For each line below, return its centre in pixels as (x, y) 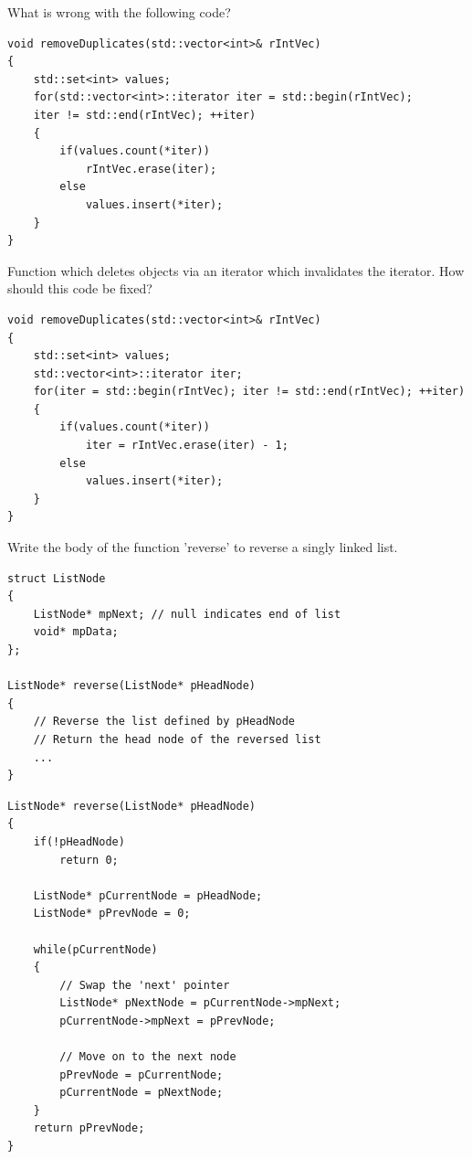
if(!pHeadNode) (79, 841)
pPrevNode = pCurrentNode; (142, 1074)
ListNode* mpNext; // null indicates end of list (187, 614)
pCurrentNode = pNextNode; (142, 1093)
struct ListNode (57, 578)
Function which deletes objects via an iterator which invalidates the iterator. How (236, 270)
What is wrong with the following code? (119, 12)
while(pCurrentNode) (95, 949)
